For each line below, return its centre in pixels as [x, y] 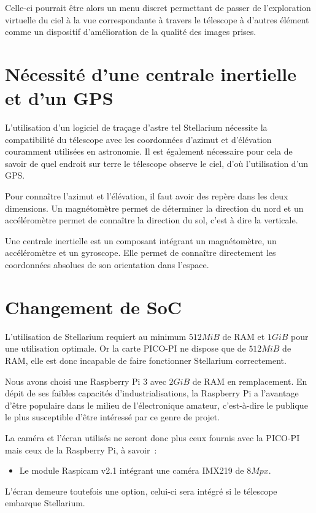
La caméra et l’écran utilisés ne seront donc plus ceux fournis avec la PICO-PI [152, 437]
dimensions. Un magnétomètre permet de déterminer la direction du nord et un [154, 208]
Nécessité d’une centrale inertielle [151, 73]
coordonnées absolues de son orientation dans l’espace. [107, 265]
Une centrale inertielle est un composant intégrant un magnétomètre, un [141, 240]
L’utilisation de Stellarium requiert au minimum [96, 336]
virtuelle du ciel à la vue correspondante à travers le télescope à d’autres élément [157, 19]
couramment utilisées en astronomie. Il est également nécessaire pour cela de [149, 151]
